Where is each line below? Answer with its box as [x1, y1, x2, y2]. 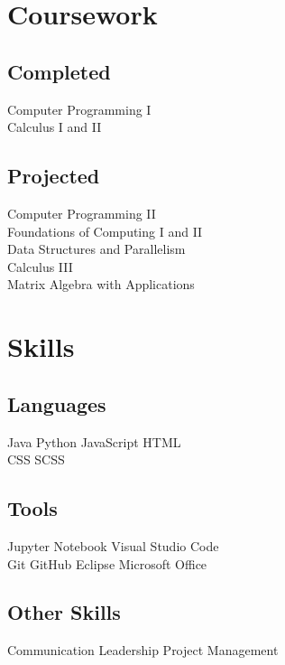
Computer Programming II [7, 203, 156, 222]
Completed [7, 57, 111, 85]
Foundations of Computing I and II [7, 221, 203, 240]
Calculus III [7, 257, 73, 276]
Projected [7, 162, 100, 190]
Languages [7, 389, 106, 417]
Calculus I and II [7, 117, 102, 136]
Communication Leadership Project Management [7, 641, 279, 660]
